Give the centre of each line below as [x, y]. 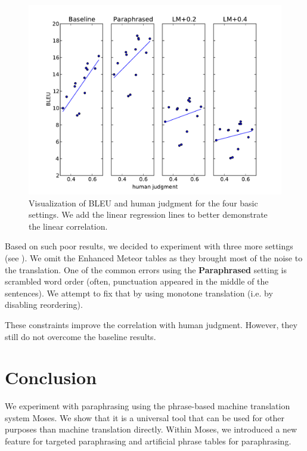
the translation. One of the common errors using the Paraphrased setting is [146, 269]
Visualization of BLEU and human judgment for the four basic [143, 203]
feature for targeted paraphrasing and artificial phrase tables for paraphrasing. [148, 441]
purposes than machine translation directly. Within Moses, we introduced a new [151, 429]
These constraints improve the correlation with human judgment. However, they [151, 324]
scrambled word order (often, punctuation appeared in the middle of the [137, 281]
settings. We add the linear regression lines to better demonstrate [148, 214]
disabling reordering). [44, 305]
